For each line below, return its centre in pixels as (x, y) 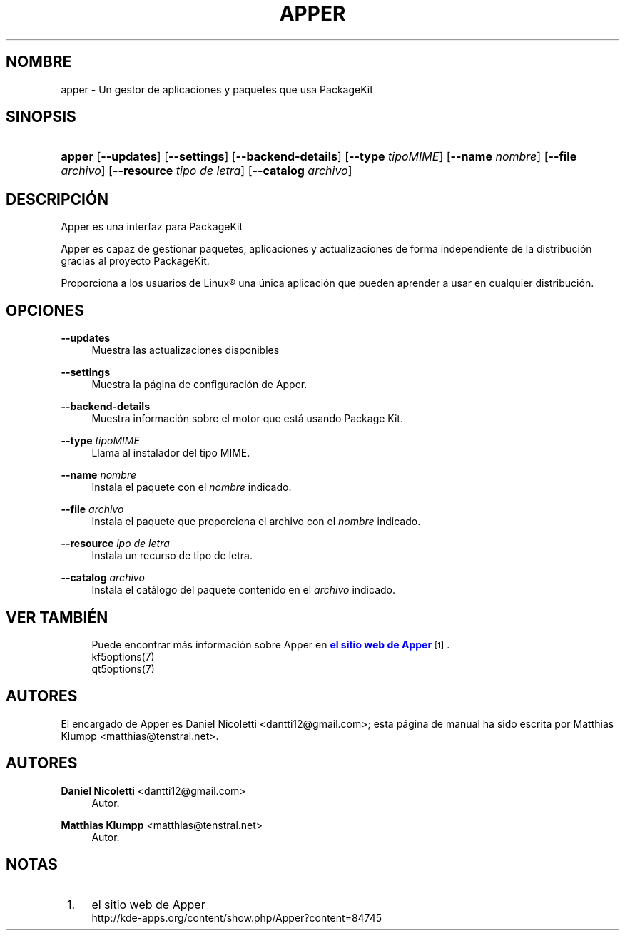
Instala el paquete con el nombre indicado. (192, 487)
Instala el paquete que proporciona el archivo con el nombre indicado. (256, 522)
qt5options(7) (123, 668)
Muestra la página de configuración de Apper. (199, 385)
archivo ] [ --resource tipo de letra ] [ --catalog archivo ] (207, 171)
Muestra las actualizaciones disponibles (186, 350)
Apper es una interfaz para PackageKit (152, 227)
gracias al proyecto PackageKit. (135, 261)
